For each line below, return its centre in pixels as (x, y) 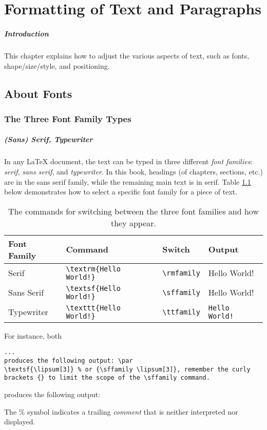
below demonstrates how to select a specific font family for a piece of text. (121, 192)
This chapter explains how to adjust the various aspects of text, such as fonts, (127, 55)
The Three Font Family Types (68, 118)
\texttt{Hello (93, 308)
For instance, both (33, 335)
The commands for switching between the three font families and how (133, 211)
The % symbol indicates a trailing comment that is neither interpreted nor (121, 411)
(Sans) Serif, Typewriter (49, 139)
